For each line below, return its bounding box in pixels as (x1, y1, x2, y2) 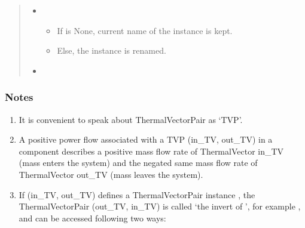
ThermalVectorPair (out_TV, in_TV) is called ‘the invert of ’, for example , (19, 200, 301, 212)
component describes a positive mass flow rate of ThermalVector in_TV (19, 144, 284, 157)
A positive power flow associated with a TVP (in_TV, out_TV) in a (19, 133, 273, 146)
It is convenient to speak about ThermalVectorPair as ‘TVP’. (19, 113, 243, 125)
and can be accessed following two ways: (19, 211, 166, 224)
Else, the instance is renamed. (57, 44, 166, 57)
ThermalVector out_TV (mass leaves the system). (19, 168, 203, 180)
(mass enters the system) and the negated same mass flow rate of (19, 156, 258, 169)
